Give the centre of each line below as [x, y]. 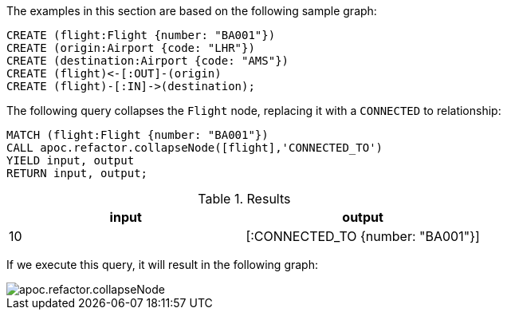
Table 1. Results [244, 199]
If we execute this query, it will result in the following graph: [162, 265]
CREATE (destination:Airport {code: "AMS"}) [148, 61]
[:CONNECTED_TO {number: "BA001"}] [363, 236]
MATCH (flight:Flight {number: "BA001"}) [138, 135]
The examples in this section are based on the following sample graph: [192, 11]
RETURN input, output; [77, 173]
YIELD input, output [71, 160]
